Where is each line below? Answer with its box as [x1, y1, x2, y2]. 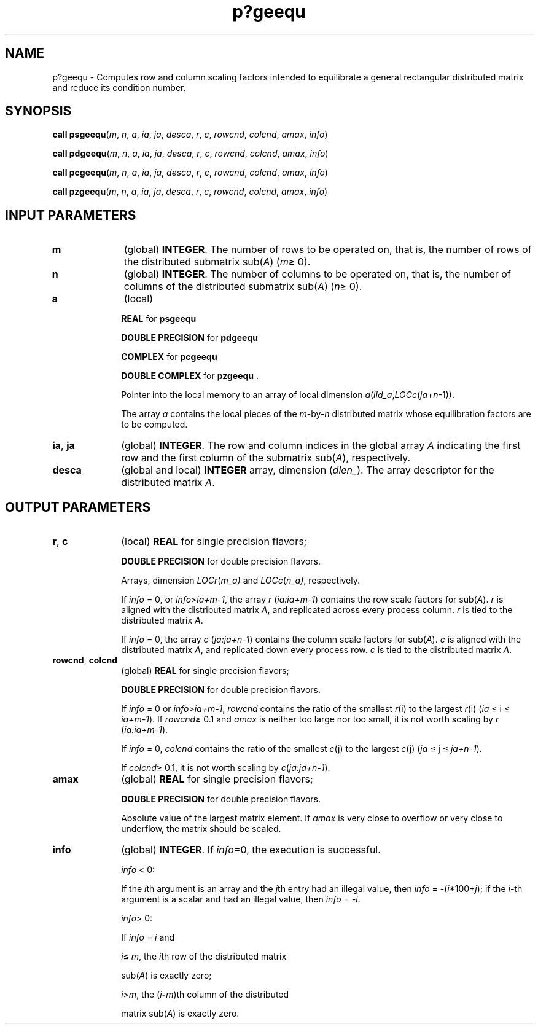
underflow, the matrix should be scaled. [121, 823, 281, 834]
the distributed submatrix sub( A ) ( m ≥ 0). [123, 256, 311, 268]
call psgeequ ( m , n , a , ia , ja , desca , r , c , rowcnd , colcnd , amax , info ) [52, 129, 328, 140]
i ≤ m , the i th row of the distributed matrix [121, 951, 287, 962]
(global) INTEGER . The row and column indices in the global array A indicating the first [121, 439, 521, 452]
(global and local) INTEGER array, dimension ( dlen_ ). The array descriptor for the [121, 464, 494, 477]
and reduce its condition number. [52, 82, 186, 93]
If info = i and [121, 932, 175, 943]
